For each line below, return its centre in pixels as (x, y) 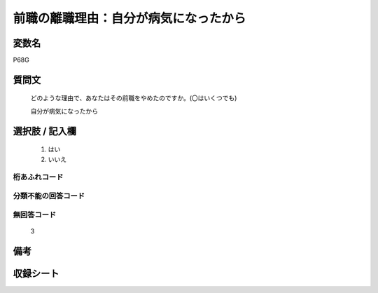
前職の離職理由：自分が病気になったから (129, 18)
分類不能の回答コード (49, 196)
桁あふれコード (38, 177)
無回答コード (35, 214)
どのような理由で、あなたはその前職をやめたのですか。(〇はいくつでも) (134, 98)
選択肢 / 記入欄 (45, 131)
